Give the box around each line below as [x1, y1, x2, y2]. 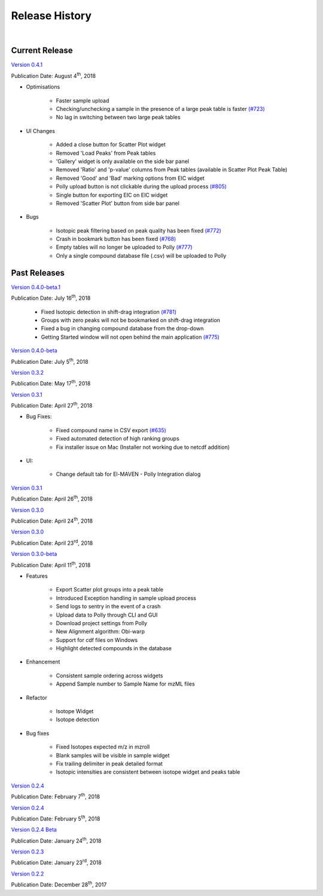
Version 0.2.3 [11, 848, 44, 855]
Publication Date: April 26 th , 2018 [11, 494, 93, 503]
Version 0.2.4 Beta [11, 826, 57, 833]
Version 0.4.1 [11, 61, 43, 68]
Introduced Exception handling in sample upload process [56, 594, 197, 602]
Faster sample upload [56, 96, 109, 104]
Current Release [11, 46, 73, 56]
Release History [11, 9, 92, 22]
